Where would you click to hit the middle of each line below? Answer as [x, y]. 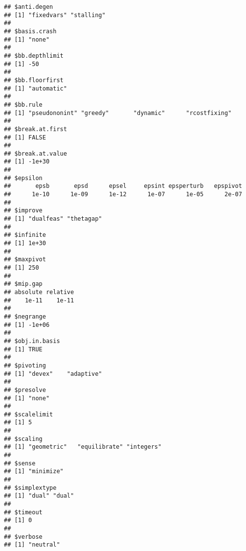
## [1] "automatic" [35, 88]
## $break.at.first [35, 129]
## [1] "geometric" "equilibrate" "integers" [83, 447]
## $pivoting [25, 365]
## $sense [20, 463]
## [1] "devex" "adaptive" [53, 374]
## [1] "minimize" [34, 471]
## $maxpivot [25, 260]
